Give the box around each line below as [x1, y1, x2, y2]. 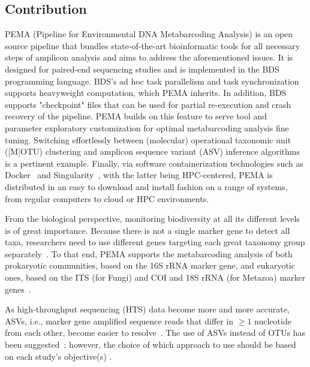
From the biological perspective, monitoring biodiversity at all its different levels [5, 212, 300, 225]
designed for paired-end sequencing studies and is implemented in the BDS [5, 62, 279, 75]
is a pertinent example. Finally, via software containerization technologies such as [5, 157, 304, 169]
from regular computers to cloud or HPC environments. [5, 192, 209, 204]
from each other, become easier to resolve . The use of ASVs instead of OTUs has [5, 326, 306, 339]
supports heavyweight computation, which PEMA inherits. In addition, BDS [5, 86, 287, 99]
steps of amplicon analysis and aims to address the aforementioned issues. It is [5, 51, 293, 64]
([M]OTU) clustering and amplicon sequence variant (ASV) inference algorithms [5, 145, 300, 158]
